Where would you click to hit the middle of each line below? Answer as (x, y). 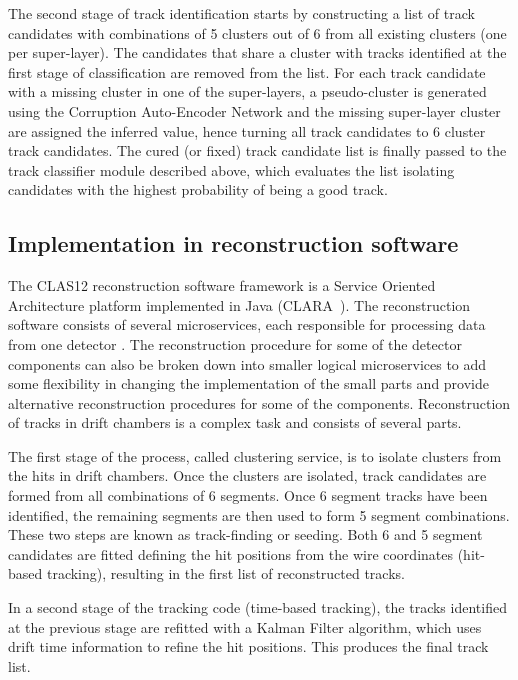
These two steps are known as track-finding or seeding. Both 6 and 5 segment (245, 534)
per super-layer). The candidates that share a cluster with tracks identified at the (257, 52)
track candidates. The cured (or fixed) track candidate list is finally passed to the (257, 150)
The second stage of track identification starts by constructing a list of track (241, 13)
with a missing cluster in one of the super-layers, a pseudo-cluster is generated (247, 91)
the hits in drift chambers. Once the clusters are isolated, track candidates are (247, 475)
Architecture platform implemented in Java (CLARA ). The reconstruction (239, 304)
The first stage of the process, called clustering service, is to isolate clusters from (255, 455)
